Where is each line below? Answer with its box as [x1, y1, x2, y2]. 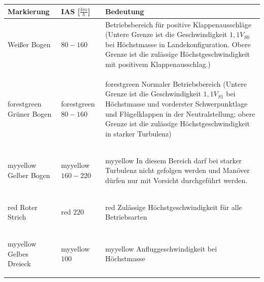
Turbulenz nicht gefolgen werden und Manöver [105, 165, 250, 175]
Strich [8, 211, 26, 222]
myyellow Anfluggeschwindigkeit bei [105, 243, 217, 254]
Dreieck [8, 258, 31, 269]
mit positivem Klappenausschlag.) [105, 58, 211, 69]
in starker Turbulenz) [105, 128, 172, 138]
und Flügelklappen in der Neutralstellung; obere [105, 108, 255, 119]
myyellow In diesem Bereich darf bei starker [105, 155, 242, 165]
